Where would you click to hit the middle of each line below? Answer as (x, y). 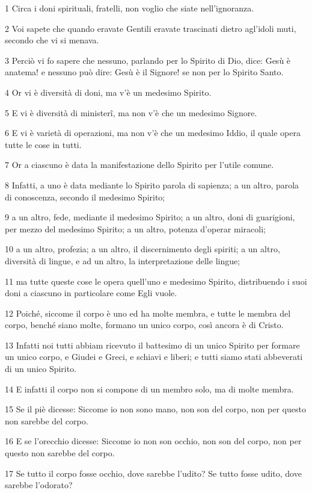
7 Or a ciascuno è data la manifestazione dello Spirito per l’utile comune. (139, 165)
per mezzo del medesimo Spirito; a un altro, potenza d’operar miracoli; (135, 228)
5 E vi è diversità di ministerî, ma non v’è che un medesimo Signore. (131, 112)
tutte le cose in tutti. (43, 144)
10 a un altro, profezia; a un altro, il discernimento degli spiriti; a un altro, (142, 249)
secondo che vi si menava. (52, 40)
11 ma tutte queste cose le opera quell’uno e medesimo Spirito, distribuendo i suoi (156, 281)
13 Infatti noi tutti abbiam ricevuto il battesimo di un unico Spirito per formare (152, 345)
